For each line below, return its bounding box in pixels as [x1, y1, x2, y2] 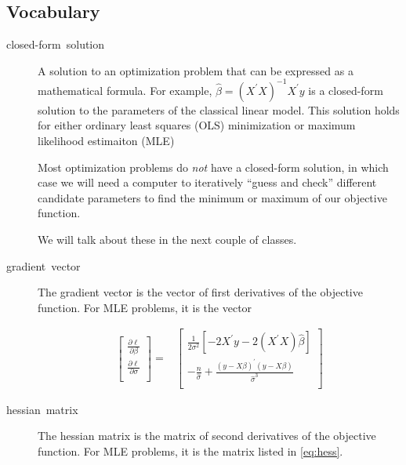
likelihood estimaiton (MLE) [38, 133, 175, 149]
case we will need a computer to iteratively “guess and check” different [38, 174, 377, 191]
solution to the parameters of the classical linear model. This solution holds [38, 101, 400, 118]
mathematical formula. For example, [38, 82, 212, 98]
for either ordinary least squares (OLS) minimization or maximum [38, 117, 356, 133]
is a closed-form [308, 82, 383, 98]
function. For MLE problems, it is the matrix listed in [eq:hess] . [38, 443, 343, 460]
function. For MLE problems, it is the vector [38, 299, 252, 315]
